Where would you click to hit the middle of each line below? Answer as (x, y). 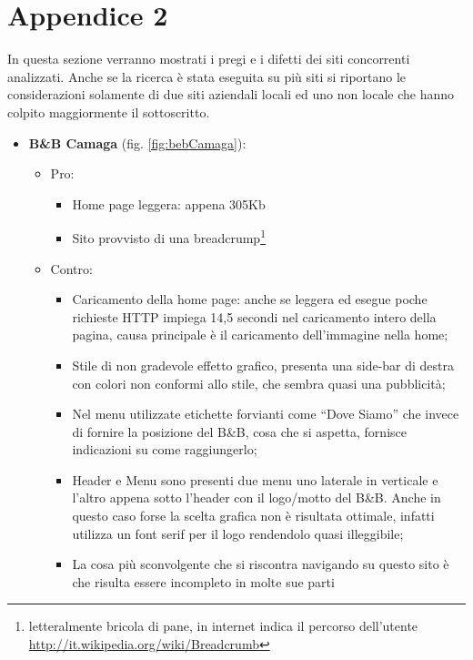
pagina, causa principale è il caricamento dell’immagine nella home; (260, 335)
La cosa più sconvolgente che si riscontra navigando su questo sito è (261, 564)
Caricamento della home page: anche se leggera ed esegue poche (250, 299)
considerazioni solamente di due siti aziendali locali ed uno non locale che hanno (231, 94)
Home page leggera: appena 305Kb (169, 203)
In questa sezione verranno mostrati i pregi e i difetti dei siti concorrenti (209, 59)
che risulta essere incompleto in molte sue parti (203, 581)
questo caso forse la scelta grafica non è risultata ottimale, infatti (253, 516)
